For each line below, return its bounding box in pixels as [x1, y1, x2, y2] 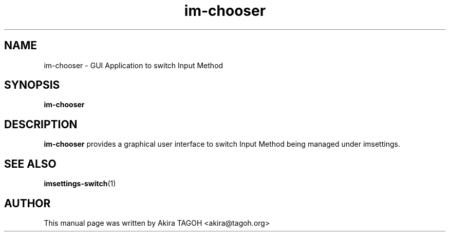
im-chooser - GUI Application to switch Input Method [44, 61, 223, 70]
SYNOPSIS [4, 78, 60, 92]
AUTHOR [4, 196, 51, 210]
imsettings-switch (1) [44, 179, 116, 188]
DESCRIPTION [4, 117, 78, 131]
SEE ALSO [4, 157, 57, 170]
